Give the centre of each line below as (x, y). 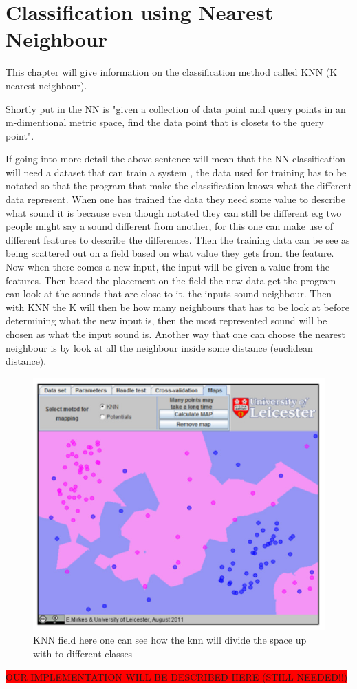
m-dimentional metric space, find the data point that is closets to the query (165, 122)
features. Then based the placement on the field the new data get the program (171, 280)
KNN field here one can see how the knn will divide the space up (170, 640)
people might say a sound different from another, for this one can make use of (170, 226)
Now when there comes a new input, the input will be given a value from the (168, 267)
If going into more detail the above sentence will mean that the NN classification (176, 159)
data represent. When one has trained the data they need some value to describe (175, 199)
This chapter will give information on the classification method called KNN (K (172, 72)
